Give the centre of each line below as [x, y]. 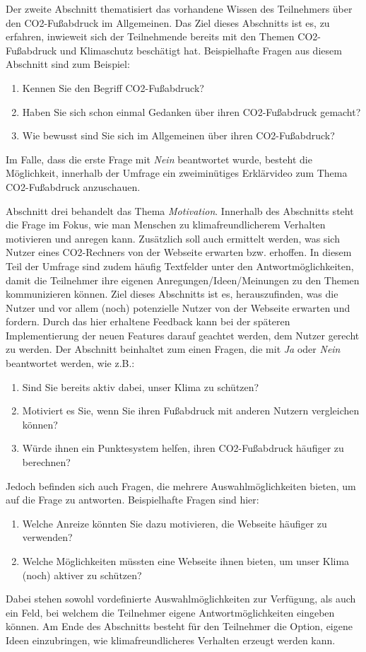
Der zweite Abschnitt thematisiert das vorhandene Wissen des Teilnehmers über [179, 8]
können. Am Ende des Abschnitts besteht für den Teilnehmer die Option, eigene [179, 626]
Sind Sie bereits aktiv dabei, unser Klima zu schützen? [141, 386]
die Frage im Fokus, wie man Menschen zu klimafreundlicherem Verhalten [166, 225]
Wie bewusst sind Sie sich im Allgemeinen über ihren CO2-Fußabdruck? [178, 135]
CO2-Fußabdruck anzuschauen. [73, 186]
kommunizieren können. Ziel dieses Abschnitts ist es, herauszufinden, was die [172, 294]
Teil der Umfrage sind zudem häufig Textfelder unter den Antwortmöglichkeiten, [180, 266]
